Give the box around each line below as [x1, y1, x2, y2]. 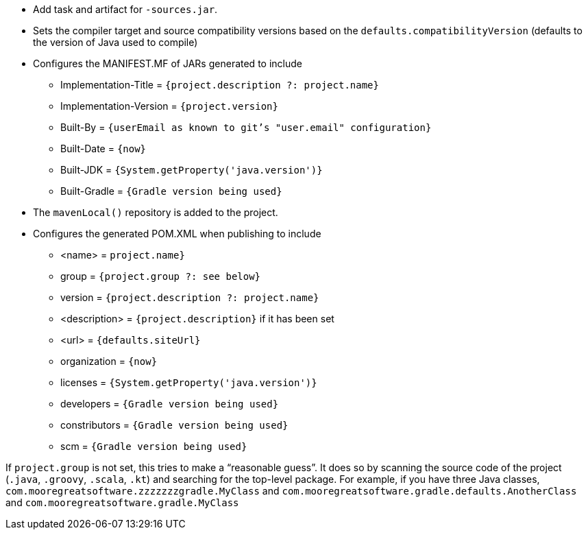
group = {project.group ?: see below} [60, 270, 261, 282]
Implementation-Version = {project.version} [60, 100, 278, 112]
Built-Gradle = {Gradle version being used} [60, 185, 282, 197]
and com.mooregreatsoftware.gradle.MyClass [5, 497, 239, 508]
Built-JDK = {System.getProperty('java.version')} [60, 164, 323, 176]
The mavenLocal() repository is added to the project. [33, 206, 278, 218]
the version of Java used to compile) [33, 36, 198, 48]
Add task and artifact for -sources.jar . [33, 3, 218, 15]
